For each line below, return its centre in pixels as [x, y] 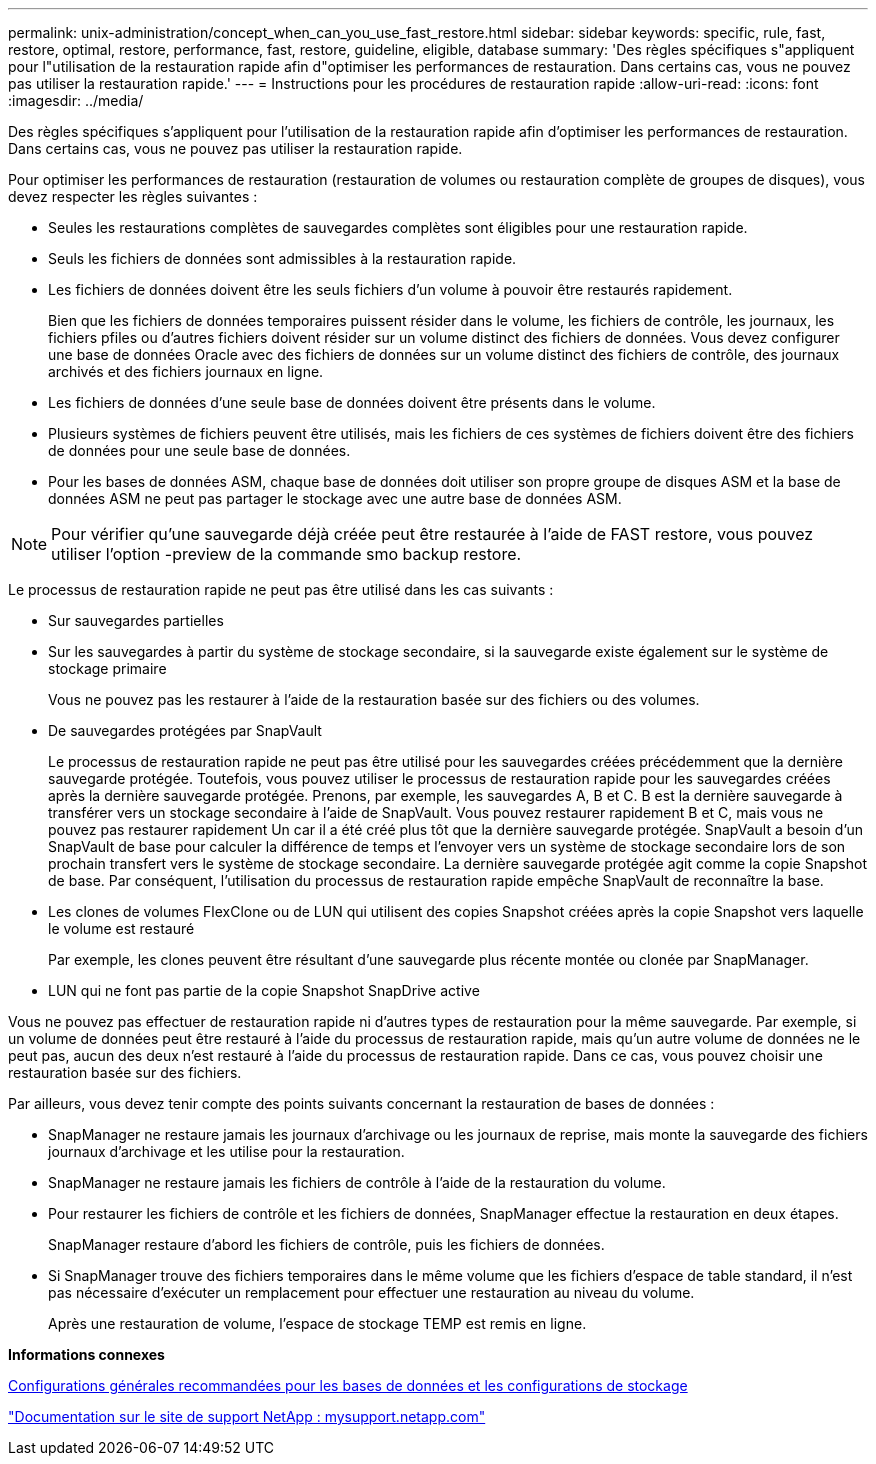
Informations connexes [86, 1354]
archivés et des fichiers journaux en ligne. [186, 371]
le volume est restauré [121, 928]
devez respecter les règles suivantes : [133, 196]
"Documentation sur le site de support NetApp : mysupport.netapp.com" [247, 1416]
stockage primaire [107, 668]
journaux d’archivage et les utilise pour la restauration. [226, 1151]
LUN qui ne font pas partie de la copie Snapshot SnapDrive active [264, 990]
